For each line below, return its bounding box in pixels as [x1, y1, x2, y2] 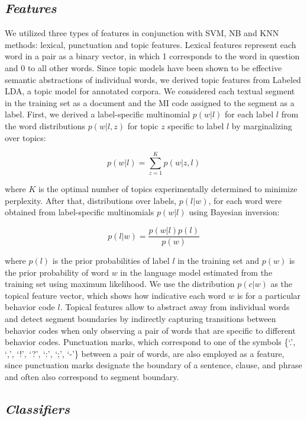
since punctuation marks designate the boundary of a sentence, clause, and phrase [5, 359, 302, 371]
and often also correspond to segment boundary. [5, 371, 179, 383]
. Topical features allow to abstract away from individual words [60, 301, 290, 313]
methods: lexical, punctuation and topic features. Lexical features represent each [5, 38, 296, 50]
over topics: [5, 131, 46, 143]
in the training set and [177, 254, 260, 267]
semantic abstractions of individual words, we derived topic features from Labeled [5, 73, 301, 85]
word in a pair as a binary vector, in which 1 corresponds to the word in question [5, 50, 300, 62]
